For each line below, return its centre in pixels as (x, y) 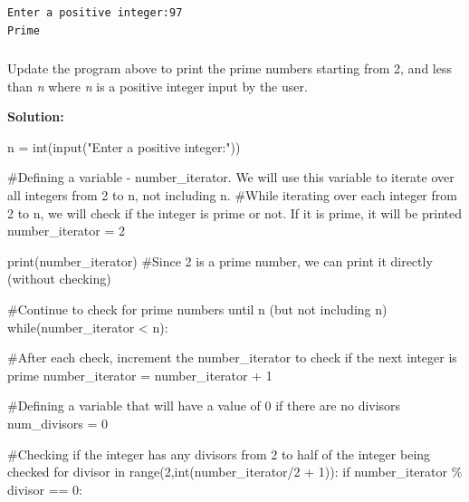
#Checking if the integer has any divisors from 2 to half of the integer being (219, 454)
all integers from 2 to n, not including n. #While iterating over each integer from (232, 195)
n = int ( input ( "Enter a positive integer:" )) (124, 146)
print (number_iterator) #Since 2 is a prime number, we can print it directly (220, 261)
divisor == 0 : (45, 489)
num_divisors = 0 (58, 424)
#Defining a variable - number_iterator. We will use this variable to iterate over (231, 177)
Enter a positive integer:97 (95, 13)
